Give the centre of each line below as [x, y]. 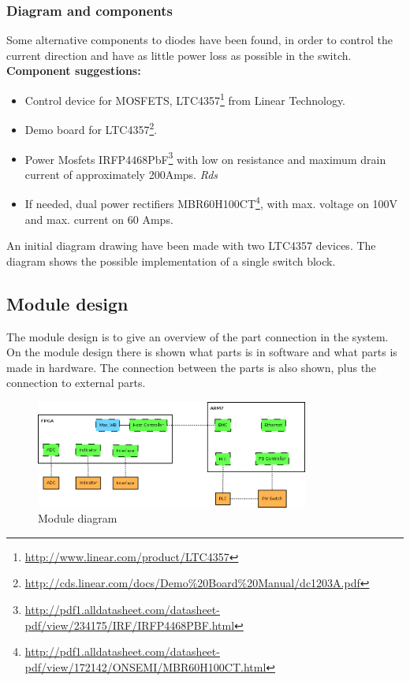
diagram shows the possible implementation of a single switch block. [171, 260]
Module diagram [78, 518]
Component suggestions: [74, 71]
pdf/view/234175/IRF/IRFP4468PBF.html [130, 625]
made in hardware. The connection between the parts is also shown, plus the [192, 367]
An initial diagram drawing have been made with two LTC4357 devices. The [191, 246]
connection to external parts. [76, 383]
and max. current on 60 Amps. [99, 219]
